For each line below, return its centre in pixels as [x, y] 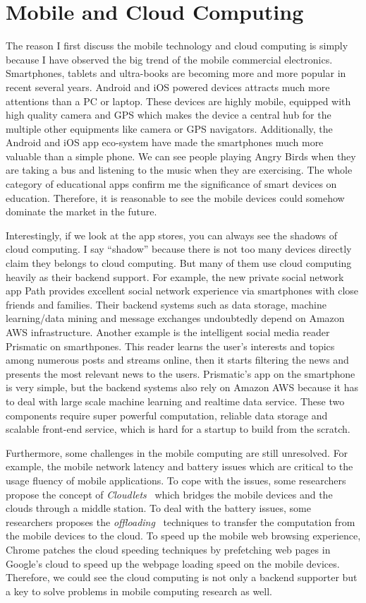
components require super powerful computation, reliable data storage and [167, 415]
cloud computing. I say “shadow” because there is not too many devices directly [179, 249]
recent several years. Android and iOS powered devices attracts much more [168, 86]
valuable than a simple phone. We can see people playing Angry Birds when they [181, 156]
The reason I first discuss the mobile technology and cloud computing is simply [177, 46]
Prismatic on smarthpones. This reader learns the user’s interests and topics [170, 346]
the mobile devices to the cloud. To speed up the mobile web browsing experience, [183, 536]
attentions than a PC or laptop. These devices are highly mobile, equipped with [178, 101]
